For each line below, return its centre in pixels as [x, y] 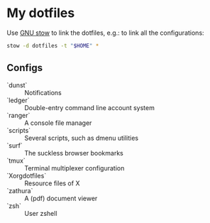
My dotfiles [41, 13]
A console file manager [58, 123]
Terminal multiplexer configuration [74, 168]
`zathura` [20, 190]
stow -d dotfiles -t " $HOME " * [53, 45]
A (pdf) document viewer [61, 198]
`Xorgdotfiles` [27, 175]
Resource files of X [52, 183]
